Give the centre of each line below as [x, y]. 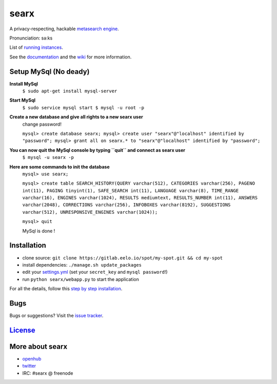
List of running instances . [36, 47]
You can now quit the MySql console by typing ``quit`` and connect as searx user [97, 150]
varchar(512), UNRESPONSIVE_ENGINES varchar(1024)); [90, 212]
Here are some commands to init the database [60, 167]
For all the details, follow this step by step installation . [66, 289]
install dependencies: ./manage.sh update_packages [82, 265]
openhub [32, 358]
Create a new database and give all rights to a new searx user [76, 117]
